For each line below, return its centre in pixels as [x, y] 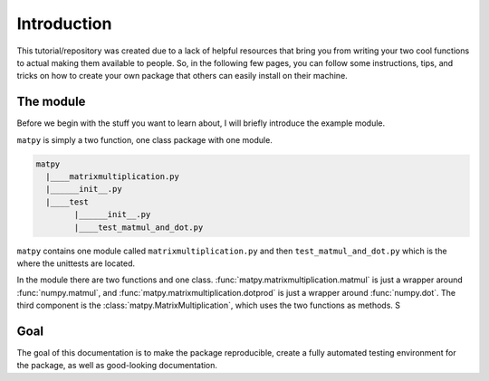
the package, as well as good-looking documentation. [117, 366]
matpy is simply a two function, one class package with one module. [145, 139]
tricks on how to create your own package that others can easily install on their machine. [182, 76]
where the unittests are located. [76, 263]
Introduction [64, 24]
